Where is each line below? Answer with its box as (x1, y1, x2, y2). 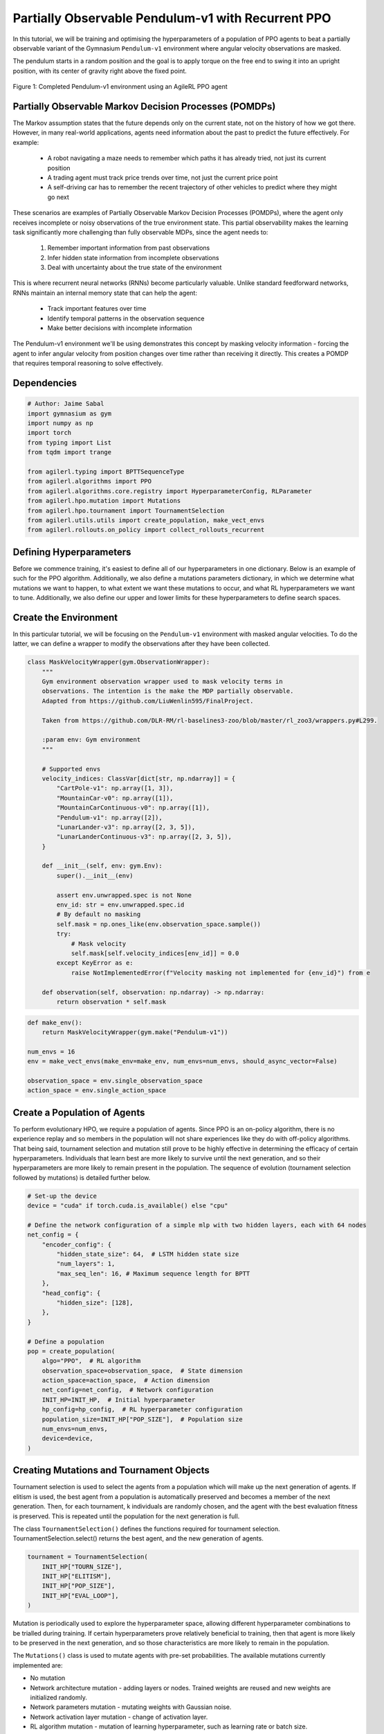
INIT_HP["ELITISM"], (42, 1572, 112, 1581)
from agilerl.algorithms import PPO (27, 477, 152, 486)
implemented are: (12, 1661, 63, 1669)
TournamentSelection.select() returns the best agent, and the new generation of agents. (12, 1534, 264, 1543)
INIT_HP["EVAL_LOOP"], (42, 1592, 119, 1599)
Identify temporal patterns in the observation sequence (47, 314, 205, 323)
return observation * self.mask (56, 997, 166, 1006)
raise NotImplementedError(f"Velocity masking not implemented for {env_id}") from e (71, 968, 370, 977)
